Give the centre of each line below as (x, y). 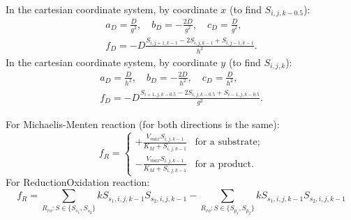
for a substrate (226, 142)
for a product (223, 164)
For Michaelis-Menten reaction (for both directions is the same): (143, 124)
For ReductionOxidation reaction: (78, 182)
